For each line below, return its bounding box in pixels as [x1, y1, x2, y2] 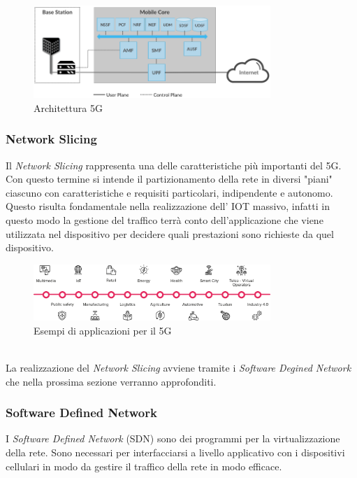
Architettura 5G [34, 100, 103, 115]
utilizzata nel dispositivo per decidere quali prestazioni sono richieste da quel [6, 226, 334, 241]
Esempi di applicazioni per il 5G [34, 323, 172, 337]
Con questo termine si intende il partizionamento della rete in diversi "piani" [6, 171, 333, 186]
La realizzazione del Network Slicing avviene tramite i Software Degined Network [6, 360, 351, 375]
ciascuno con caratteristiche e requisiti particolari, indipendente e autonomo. [6, 185, 333, 199]
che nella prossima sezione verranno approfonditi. [6, 374, 217, 388]
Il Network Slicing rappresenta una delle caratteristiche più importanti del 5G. [6, 157, 342, 172]
